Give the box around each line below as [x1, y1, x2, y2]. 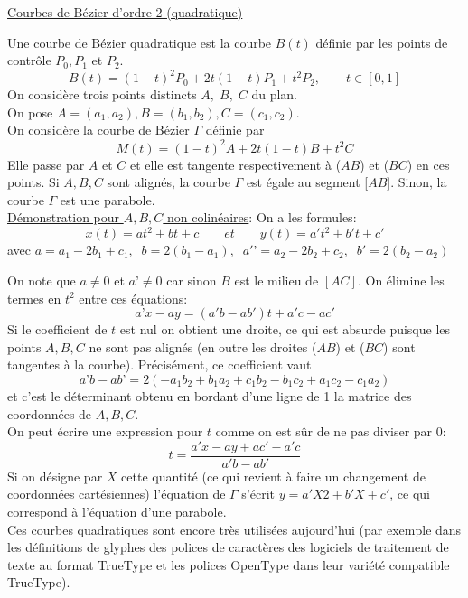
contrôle [7, 51, 51, 70]
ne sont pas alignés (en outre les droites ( [89, 337, 317, 356]
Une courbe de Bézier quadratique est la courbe [7, 33, 272, 51]
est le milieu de [234, 271, 319, 290]
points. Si [7, 173, 60, 192]
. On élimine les [357, 271, 445, 290]
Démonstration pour [7, 208, 120, 227]
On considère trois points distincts [7, 85, 197, 104]
